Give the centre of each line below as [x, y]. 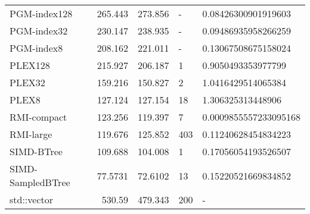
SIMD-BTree [36, 151]
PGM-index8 [36, 48]
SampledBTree [40, 182]
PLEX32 [27, 82]
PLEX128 [30, 65]
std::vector [32, 199]
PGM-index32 [39, 31]
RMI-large [31, 134]
